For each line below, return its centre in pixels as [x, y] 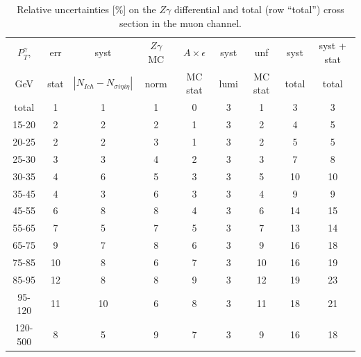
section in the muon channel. [180, 23]
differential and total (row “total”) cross [259, 9]
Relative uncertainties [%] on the [86, 9]
